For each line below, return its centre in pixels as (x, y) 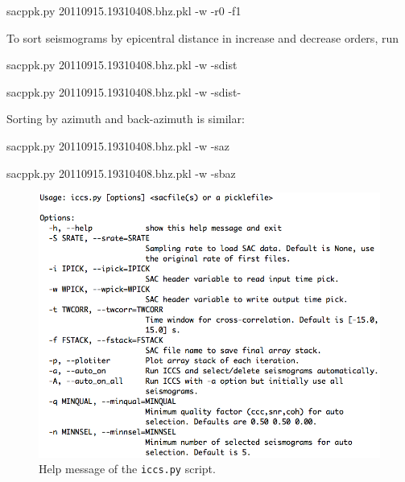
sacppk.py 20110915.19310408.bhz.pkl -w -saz (118, 145)
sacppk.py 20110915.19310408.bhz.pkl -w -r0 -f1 (124, 10)
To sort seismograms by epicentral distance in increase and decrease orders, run (202, 37)
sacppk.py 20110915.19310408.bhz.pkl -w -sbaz (121, 173)
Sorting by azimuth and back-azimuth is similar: (126, 119)
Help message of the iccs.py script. (127, 469)
